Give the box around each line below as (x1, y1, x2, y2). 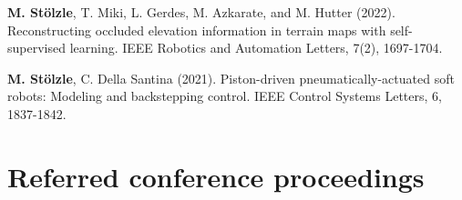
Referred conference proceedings (7, 157, 425, 195)
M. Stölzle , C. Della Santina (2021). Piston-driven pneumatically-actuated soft (7, 68, 455, 87)
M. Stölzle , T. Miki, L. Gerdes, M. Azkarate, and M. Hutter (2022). (7, 3, 395, 21)
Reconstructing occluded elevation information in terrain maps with (7, 20, 386, 39)
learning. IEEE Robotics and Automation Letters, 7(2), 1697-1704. (69, 38, 443, 57)
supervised (7, 38, 66, 57)
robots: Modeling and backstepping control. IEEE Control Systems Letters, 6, (7, 86, 442, 105)
